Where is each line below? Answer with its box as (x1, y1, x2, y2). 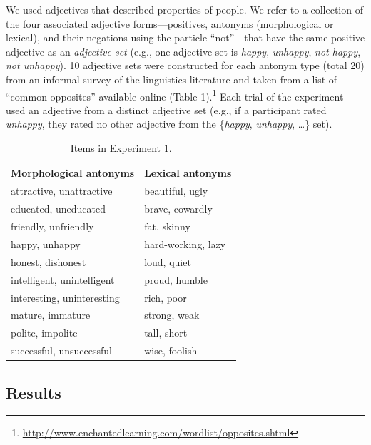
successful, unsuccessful (11, 343, 113, 358)
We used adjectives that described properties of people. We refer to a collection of (6, 2, 363, 16)
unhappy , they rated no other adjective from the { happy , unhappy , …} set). (6, 116, 332, 131)
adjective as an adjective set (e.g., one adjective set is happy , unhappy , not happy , (6, 44, 361, 58)
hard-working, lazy (144, 236, 226, 251)
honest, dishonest (11, 254, 86, 269)
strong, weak (144, 307, 200, 322)
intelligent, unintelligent (11, 272, 115, 287)
